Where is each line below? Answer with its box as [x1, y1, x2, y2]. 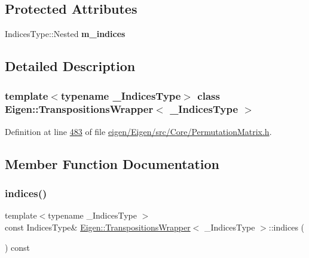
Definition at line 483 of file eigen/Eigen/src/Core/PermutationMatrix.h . [5, 125, 272, 137]
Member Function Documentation [5, 154, 220, 173]
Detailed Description [5, 57, 136, 75]
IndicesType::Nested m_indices [5, 27, 126, 40]
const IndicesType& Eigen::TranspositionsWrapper [5, 220, 191, 233]
